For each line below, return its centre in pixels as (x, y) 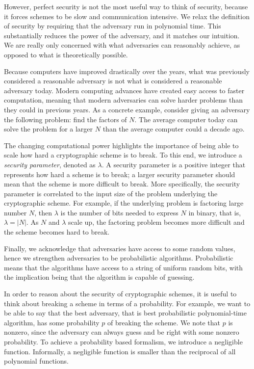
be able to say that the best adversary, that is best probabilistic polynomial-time (125, 313)
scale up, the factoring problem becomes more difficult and (156, 222)
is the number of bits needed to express (119, 212)
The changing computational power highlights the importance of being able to (121, 145)
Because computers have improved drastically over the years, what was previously (127, 71)
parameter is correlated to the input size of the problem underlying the (111, 193)
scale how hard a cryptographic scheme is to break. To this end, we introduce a (123, 155)
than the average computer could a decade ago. (174, 129)
